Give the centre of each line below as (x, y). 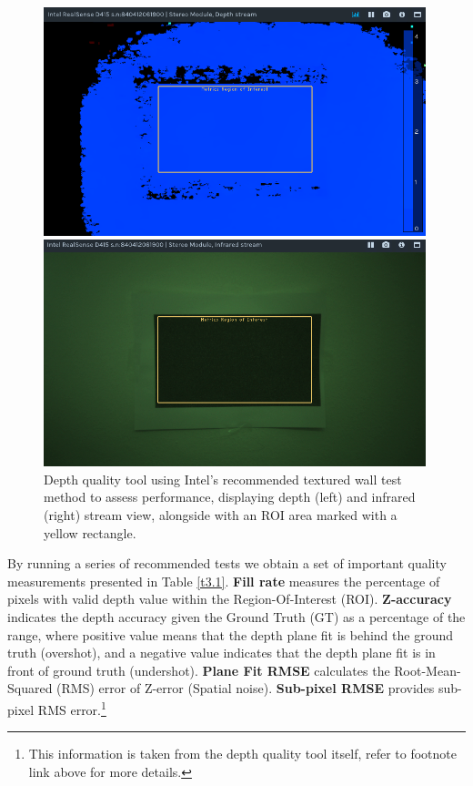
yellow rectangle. (90, 532)
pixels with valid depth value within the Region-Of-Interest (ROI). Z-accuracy (230, 599)
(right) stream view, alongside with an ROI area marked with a (221, 515)
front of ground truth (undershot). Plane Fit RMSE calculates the (199, 670)
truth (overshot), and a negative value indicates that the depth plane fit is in (221, 653)
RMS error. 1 (72, 708)
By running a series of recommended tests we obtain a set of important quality (227, 563)
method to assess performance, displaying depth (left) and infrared (230, 497)
